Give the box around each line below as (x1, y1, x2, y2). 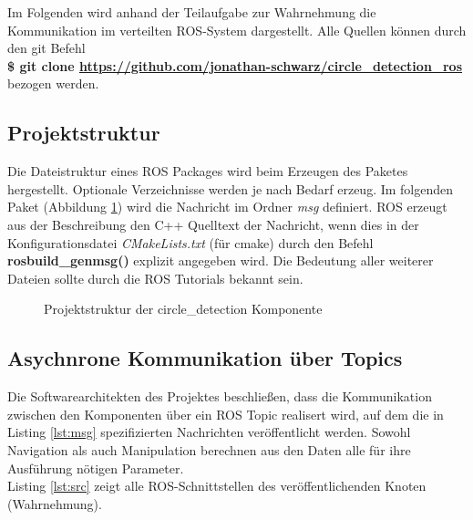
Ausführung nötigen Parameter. (7, 458, 184, 477)
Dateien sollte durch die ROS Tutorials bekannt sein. (7, 268, 303, 287)
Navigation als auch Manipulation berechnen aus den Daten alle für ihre (7, 440, 411, 459)
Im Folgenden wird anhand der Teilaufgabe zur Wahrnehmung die (7, 3, 376, 21)
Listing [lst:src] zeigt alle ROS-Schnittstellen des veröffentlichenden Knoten (7, 476, 427, 495)
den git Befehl (7, 38, 86, 57)
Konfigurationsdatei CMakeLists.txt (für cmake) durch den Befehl (7, 233, 374, 252)
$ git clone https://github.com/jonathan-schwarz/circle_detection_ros (7, 56, 463, 75)
